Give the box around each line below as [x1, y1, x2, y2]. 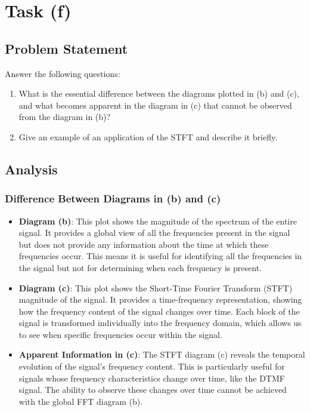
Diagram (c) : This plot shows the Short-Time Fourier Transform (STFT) [18, 281, 293, 294]
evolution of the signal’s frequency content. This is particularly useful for [18, 360, 285, 373]
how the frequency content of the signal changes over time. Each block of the [18, 305, 300, 317]
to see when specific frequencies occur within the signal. [18, 328, 222, 340]
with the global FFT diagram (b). [18, 395, 143, 407]
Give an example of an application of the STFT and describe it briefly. [18, 130, 278, 143]
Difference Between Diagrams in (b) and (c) [5, 191, 221, 206]
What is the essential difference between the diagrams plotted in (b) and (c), [18, 87, 299, 100]
